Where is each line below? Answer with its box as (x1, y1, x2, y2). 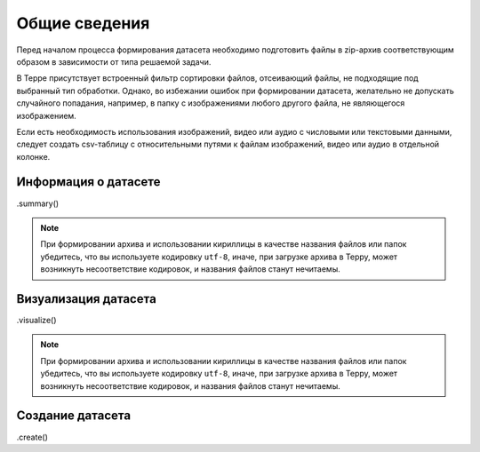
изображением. (16, 110, 77, 121)
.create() (16, 432, 49, 442)
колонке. (16, 151, 51, 162)
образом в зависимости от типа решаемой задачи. (16, 56, 212, 67)
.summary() (16, 198, 60, 209)
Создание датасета (16, 408, 132, 424)
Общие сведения (16, 13, 150, 33)
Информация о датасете (16, 174, 161, 190)
